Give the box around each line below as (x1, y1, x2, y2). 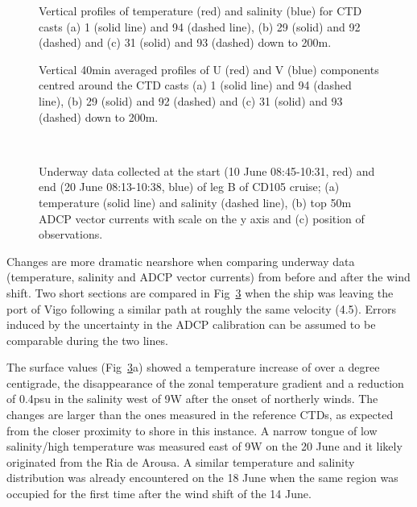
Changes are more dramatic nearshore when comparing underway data (6, 252, 355, 269)
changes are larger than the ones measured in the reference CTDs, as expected (6, 406, 394, 423)
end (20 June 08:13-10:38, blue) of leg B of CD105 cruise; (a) (39, 178, 340, 195)
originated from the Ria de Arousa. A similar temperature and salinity (6, 453, 355, 470)
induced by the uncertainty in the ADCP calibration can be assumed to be (6, 316, 376, 333)
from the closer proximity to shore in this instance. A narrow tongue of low (6, 422, 378, 438)
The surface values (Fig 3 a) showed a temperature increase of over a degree (6, 359, 380, 376)
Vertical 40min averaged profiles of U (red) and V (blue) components (39, 60, 379, 77)
